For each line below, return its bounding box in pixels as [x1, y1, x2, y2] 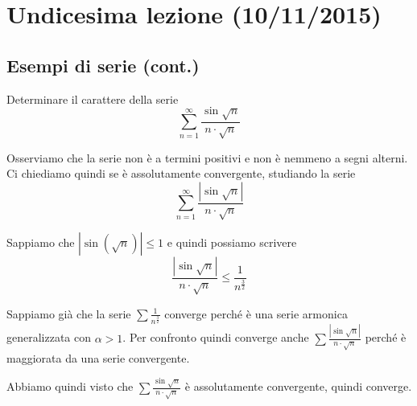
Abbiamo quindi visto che [6, 378, 134, 395]
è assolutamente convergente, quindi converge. [184, 378, 412, 395]
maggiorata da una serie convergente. [6, 349, 190, 366]
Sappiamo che [6, 233, 75, 250]
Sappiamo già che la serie [6, 305, 131, 322]
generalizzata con [6, 329, 92, 346]
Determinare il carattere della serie [6, 90, 179, 107]
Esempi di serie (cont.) [6, 52, 200, 77]
